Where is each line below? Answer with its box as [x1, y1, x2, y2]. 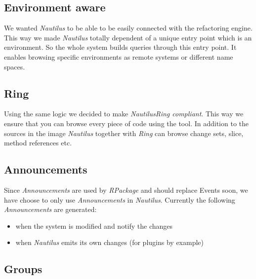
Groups [4, 261, 43, 277]
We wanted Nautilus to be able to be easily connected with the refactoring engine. [4, 23, 253, 33]
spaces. [4, 61, 25, 71]
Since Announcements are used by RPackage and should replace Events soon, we [4, 184, 248, 195]
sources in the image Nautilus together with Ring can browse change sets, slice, [4, 128, 244, 138]
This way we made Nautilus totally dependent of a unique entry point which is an [4, 32, 252, 42]
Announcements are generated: [4, 204, 97, 214]
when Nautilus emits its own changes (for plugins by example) [15, 237, 204, 247]
